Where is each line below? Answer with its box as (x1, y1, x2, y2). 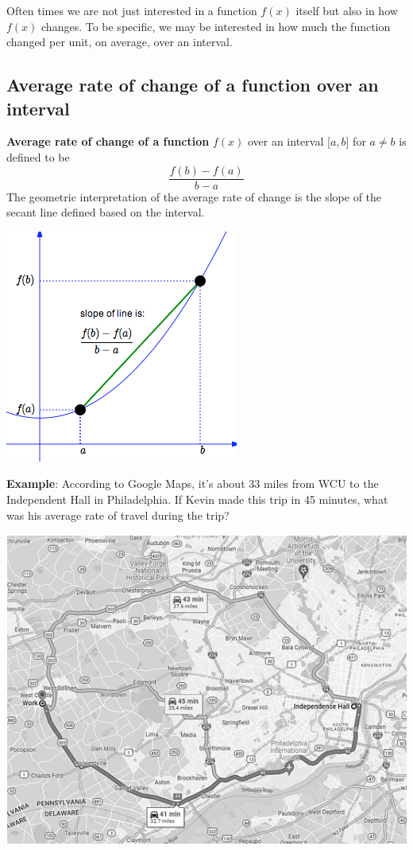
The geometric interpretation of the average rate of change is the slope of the (6, 188, 382, 205)
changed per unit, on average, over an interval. (6, 33, 233, 50)
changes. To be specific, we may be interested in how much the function (41, 18, 391, 34)
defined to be (6, 148, 70, 165)
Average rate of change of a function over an (6, 72, 379, 97)
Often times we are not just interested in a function (6, 2, 257, 18)
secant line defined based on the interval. (6, 204, 205, 220)
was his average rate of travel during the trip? (6, 506, 230, 523)
